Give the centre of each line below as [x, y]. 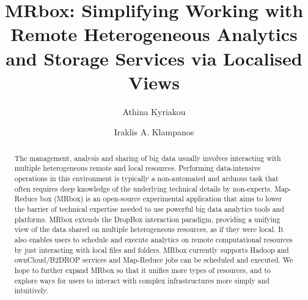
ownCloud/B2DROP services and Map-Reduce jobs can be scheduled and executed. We [154, 260]
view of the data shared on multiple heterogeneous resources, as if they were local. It [149, 229]
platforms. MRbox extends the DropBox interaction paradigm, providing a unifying [147, 219]
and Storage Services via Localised [154, 58]
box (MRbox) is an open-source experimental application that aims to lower [161, 199]
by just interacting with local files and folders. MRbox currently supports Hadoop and [152, 249]
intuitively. [31, 291]
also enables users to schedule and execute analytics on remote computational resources [153, 239]
